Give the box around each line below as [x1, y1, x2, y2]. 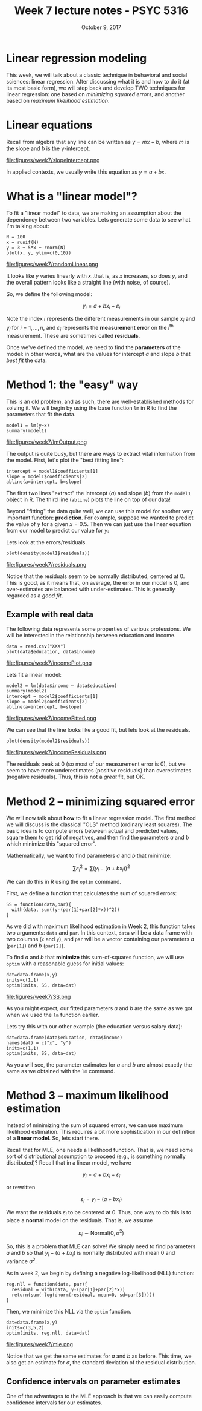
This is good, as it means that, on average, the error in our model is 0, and [6, 579, 190, 586]
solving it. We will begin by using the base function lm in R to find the [6, 404, 177, 412]
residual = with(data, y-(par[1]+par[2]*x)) [11, 1286, 125, 1292]
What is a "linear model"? [6, 189, 137, 203]
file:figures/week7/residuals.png [6, 561, 87, 568]
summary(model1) [6, 427, 47, 433]
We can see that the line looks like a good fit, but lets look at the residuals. [6, 726, 191, 734]
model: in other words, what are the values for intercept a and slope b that [6, 350, 191, 357]
